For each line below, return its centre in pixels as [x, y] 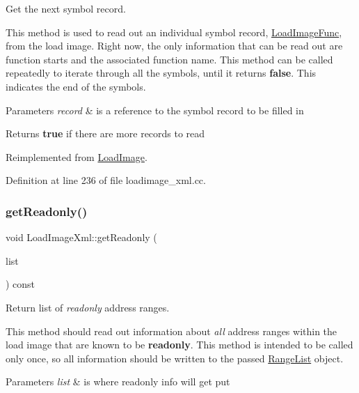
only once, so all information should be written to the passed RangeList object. [175, 358]
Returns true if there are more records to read [105, 133]
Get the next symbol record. [66, 8]
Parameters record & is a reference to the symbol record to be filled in [155, 110]
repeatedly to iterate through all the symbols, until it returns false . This [161, 73]
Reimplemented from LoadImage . [77, 156]
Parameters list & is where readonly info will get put [118, 382]
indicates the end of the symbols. [76, 86]
